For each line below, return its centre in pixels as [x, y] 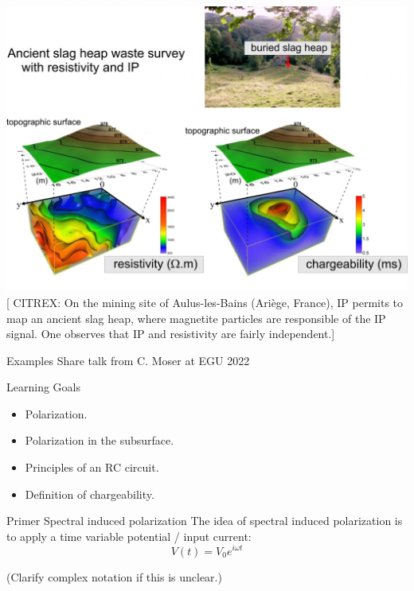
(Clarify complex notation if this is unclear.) [114, 576]
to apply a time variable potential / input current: [129, 536]
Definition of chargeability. [90, 494]
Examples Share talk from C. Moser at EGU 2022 [128, 360]
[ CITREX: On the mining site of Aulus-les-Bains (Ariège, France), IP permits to [205, 302]
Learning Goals [43, 387]
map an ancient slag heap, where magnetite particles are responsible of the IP [196, 318]
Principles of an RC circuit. [92, 467]
